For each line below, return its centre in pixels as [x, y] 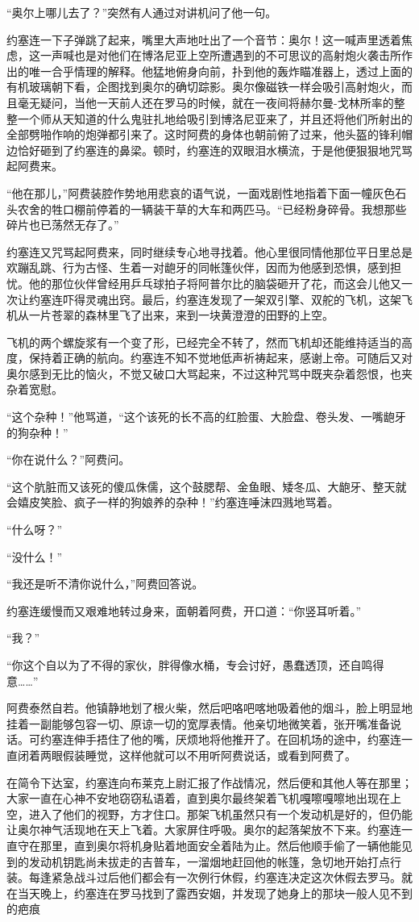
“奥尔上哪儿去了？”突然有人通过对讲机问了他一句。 [142, 12]
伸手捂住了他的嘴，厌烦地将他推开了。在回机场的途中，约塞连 [237, 739]
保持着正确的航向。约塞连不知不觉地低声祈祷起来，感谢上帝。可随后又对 [220, 358]
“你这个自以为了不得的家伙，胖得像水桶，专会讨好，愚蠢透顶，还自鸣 [190, 665]
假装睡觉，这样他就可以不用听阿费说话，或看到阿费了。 [209, 755]
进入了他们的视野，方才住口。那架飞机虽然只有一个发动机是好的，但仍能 [220, 814]
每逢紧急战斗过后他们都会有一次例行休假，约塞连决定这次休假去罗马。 [215, 877]
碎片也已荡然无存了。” [63, 225]
